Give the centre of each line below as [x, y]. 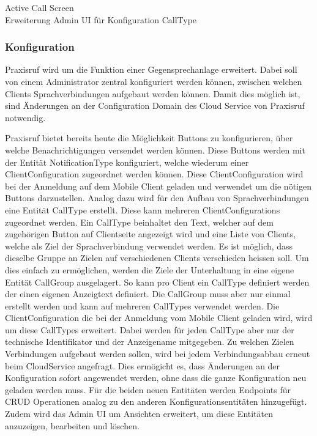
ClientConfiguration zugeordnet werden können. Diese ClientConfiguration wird [154, 174]
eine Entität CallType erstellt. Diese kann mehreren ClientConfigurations [143, 209]
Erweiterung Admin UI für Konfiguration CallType [101, 19]
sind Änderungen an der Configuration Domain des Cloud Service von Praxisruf [155, 105]
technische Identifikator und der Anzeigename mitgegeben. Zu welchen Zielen [150, 342]
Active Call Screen [39, 7]
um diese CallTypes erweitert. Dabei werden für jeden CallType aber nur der [150, 329]
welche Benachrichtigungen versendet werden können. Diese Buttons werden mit [155, 150]
